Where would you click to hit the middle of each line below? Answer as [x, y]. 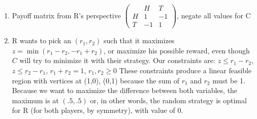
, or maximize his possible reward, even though [176, 50]
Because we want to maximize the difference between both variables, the [125, 90]
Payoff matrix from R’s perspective [66, 15]
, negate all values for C [214, 15]
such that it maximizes [139, 40]
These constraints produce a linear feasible [185, 70]
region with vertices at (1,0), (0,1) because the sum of [96, 80]
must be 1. [229, 80]
